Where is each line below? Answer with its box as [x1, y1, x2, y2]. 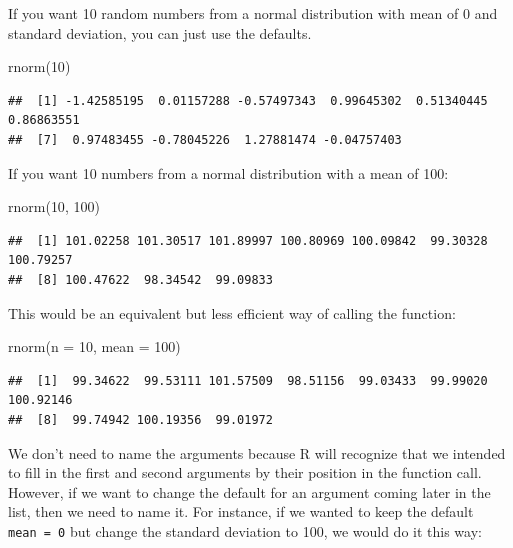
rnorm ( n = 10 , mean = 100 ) [8, 336, 181, 357]
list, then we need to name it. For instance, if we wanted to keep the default [8, 501, 474, 522]
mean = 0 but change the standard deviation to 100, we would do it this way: [8, 520, 482, 541]
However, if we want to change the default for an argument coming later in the [8, 481, 491, 502]
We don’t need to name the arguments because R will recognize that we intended [8, 442, 506, 463]
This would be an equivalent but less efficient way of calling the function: [8, 302, 456, 323]
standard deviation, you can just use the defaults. [8, 22, 312, 43]
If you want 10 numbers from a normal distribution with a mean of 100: [8, 162, 449, 183]
